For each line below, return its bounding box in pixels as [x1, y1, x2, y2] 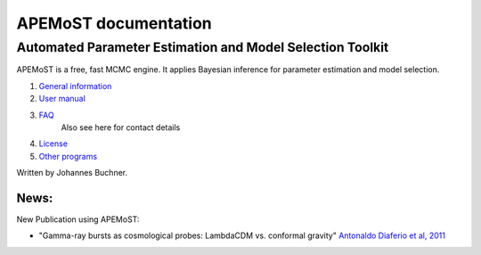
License [38, 138, 69, 149]
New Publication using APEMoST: [16, 214, 140, 225]
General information [38, 80, 112, 91]
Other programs [38, 151, 98, 161]
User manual [38, 94, 86, 104]
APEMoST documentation [16, 13, 213, 33]
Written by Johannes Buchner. [16, 168, 128, 178]
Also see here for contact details [61, 121, 181, 133]
